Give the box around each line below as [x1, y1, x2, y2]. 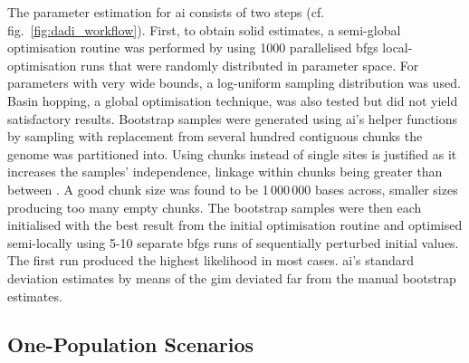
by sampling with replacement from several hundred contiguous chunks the [7, 127, 423, 146]
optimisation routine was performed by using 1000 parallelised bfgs [7, 38, 378, 57]
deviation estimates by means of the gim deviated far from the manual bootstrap [7, 268, 456, 287]
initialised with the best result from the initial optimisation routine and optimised [7, 215, 463, 234]
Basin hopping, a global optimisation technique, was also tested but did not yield [7, 91, 458, 110]
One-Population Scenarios [7, 330, 254, 358]
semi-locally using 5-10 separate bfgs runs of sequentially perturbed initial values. [7, 233, 459, 252]
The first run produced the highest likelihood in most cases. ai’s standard [7, 251, 415, 270]
